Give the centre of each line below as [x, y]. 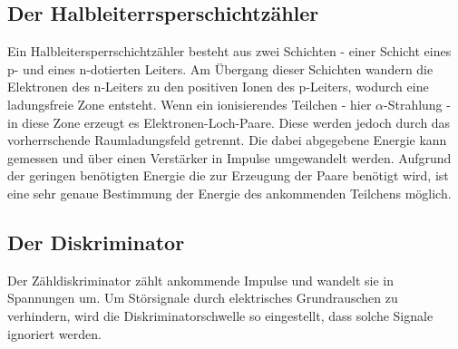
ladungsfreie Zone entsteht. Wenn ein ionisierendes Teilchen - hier [190, 104]
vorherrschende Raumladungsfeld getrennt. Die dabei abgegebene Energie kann [227, 140]
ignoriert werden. [54, 333]
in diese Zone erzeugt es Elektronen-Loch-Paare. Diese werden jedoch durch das [229, 122]
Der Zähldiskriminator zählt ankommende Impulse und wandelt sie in [201, 280]
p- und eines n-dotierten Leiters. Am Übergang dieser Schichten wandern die [220, 68]
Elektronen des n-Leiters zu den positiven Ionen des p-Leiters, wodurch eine [218, 87]
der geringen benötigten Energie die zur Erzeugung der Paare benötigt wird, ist [228, 175]
